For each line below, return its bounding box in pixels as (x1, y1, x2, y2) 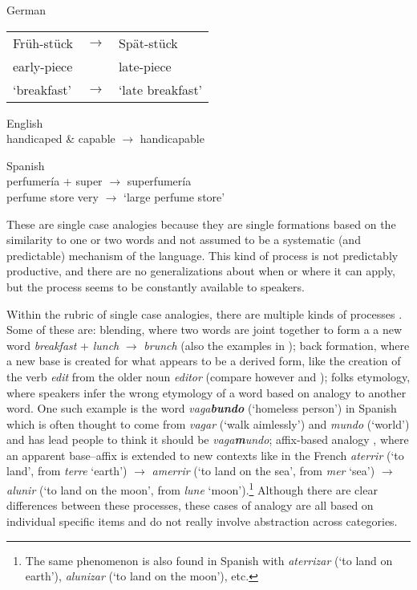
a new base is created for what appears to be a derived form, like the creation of (6, 352, 401, 369)
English (6, 114, 43, 131)
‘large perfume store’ (123, 188, 225, 205)
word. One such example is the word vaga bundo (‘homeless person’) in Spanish (6, 400, 397, 417)
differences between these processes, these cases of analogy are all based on (6, 497, 374, 514)
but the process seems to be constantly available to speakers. (6, 278, 305, 295)
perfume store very (6, 188, 99, 205)
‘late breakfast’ (118, 79, 203, 99)
